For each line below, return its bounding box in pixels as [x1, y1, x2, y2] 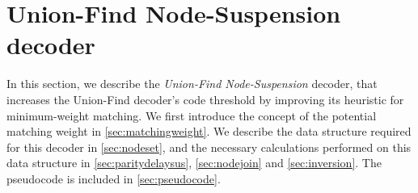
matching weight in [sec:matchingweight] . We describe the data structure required [6, 123, 412, 140]
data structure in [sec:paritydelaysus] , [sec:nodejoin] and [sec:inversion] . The [6, 154, 382, 171]
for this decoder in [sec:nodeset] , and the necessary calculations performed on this [6, 138, 412, 155]
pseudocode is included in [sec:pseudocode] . [6, 170, 221, 187]
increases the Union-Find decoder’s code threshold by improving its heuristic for [6, 90, 404, 107]
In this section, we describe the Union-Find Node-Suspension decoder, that [6, 75, 378, 92]
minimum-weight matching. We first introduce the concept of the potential [6, 107, 377, 124]
